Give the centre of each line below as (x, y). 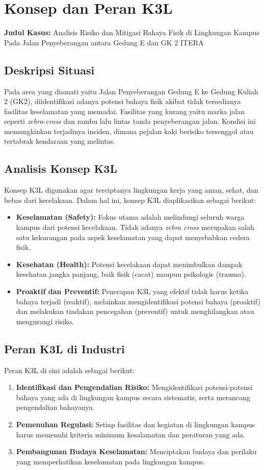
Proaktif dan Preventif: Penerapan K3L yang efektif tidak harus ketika (132, 291)
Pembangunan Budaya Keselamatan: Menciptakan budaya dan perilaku (136, 451)
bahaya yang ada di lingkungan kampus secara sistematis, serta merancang (133, 397)
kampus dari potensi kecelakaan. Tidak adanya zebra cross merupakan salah (135, 227)
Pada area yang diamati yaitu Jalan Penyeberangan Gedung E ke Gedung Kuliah (131, 91)
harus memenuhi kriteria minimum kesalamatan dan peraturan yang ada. (130, 434)
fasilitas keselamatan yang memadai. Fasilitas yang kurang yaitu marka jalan (125, 111)
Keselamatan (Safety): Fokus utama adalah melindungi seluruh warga (130, 217)
